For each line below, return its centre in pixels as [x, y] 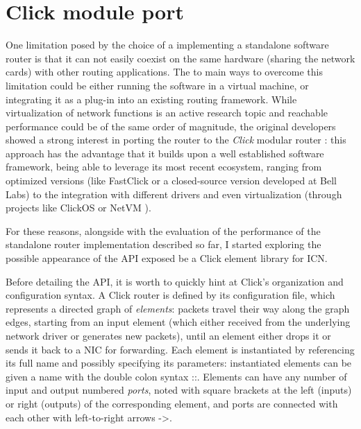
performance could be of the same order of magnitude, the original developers [171, 126]
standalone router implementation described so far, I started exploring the [163, 244]
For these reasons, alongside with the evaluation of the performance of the [163, 230]
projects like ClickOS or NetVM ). [78, 208]
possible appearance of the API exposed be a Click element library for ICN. [167, 258]
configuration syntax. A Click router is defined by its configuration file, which [170, 295]
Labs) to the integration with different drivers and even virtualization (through [174, 194]
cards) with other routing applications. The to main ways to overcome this [165, 72]
